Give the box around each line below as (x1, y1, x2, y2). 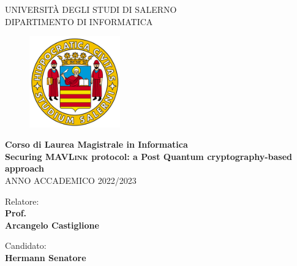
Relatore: (5, 194, 39, 207)
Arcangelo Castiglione (5, 218, 99, 231)
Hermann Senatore (5, 251, 86, 264)
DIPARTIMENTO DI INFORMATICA (5, 15, 153, 28)
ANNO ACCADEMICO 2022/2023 (5, 173, 137, 186)
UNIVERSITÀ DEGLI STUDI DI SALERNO (5, 3, 177, 15)
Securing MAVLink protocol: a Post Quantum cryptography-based (5, 150, 292, 162)
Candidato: (5, 239, 47, 252)
